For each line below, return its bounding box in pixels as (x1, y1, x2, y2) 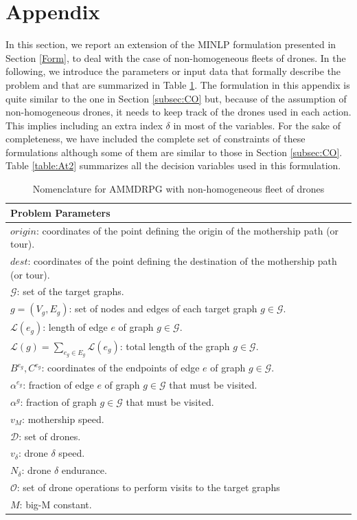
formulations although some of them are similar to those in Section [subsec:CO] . (5, 144, 343, 159)
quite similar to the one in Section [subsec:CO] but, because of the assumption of (5, 91, 347, 105)
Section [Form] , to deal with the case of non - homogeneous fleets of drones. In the (5, 50, 346, 65)
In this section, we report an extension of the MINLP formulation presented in (5, 37, 336, 52)
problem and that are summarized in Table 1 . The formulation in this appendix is (5, 77, 350, 91)
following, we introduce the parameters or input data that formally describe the (5, 64, 341, 78)
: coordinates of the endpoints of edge (41, 360, 200, 375)
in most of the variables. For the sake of (173, 118, 341, 132)
